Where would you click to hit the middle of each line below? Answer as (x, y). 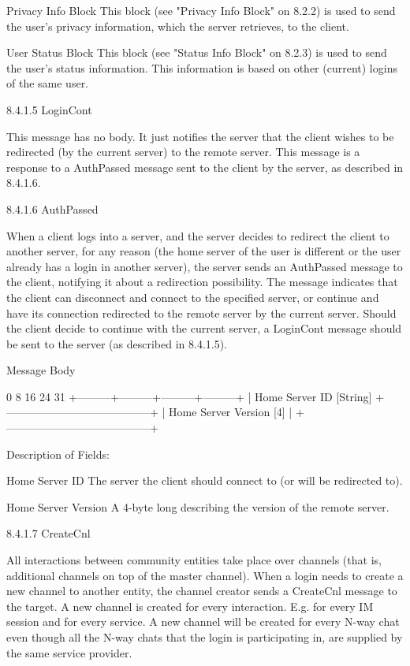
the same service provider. (69, 652)
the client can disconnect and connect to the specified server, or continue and (193, 297)
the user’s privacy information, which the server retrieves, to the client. (178, 26)
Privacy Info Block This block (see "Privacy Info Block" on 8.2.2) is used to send (201, 10)
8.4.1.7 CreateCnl (48, 533)
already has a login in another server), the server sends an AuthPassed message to (205, 266)
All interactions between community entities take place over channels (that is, (194, 560)
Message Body (41, 370)
